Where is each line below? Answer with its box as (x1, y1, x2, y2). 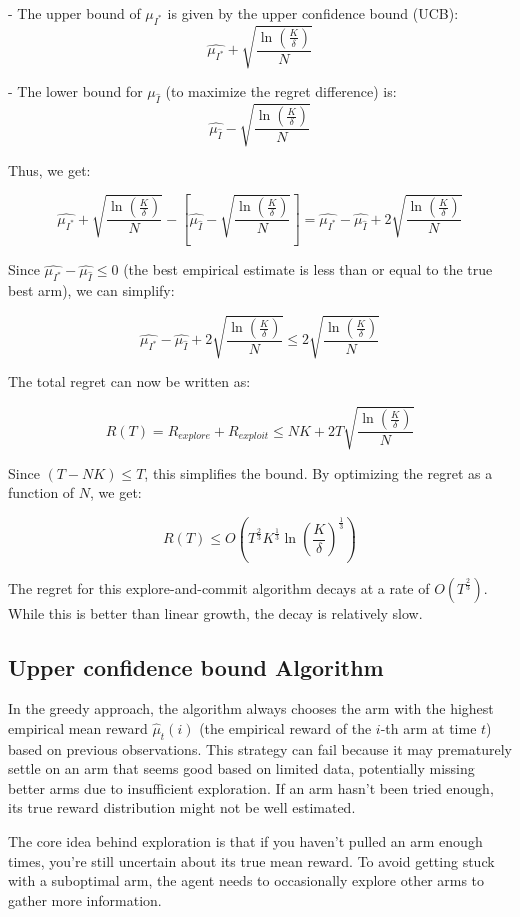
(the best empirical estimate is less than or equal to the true (123, 259, 493, 280)
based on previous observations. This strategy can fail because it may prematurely (8, 738, 512, 759)
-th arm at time (380, 717, 477, 738)
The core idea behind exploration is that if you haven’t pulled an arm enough (8, 831, 483, 852)
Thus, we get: (8, 159, 91, 180)
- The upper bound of (8, 3, 141, 23)
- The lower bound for (8, 81, 143, 102)
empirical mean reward (8, 717, 148, 738)
